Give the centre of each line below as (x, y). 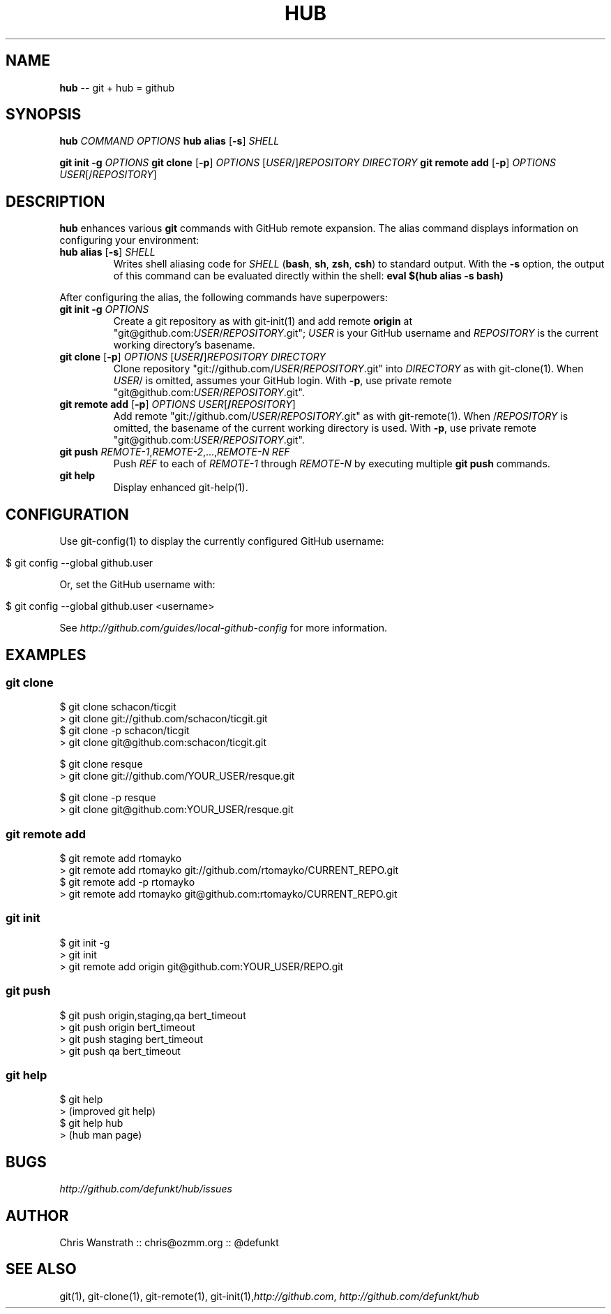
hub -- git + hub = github (117, 87)
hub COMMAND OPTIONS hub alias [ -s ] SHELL (169, 141)
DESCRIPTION (55, 201)
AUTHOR (37, 1216)
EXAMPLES (46, 655)
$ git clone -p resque (108, 798)
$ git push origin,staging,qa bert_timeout (153, 1015)
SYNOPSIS (44, 115)
